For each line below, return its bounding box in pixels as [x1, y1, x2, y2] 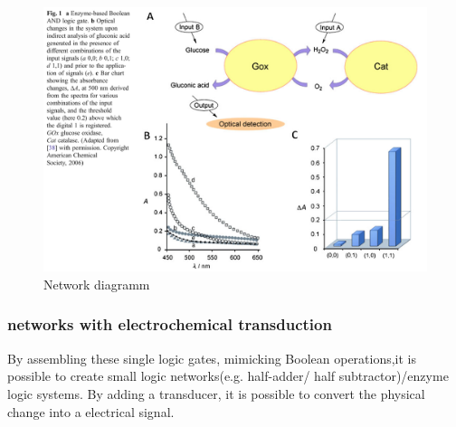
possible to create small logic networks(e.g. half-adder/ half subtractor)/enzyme [7, 366, 449, 385]
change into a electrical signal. [7, 402, 175, 421]
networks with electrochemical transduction [7, 313, 332, 336]
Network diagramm [43, 274, 150, 293]
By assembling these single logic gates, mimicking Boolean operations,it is [7, 348, 417, 367]
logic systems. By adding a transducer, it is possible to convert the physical [7, 384, 425, 403]
